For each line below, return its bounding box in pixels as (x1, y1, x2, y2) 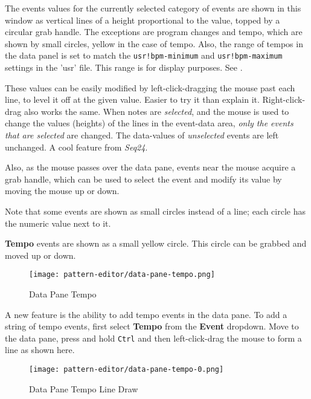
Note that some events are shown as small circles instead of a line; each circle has (5, 204, 306, 217)
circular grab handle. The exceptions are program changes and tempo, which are (5, 25, 303, 38)
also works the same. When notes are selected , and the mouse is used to (24, 105, 289, 117)
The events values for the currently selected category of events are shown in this (5, 2, 301, 14)
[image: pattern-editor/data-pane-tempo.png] (29, 270, 215, 279)
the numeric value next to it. (5, 216, 111, 229)
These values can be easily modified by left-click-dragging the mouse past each (5, 81, 295, 94)
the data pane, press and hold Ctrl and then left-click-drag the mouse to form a (5, 331, 302, 344)
